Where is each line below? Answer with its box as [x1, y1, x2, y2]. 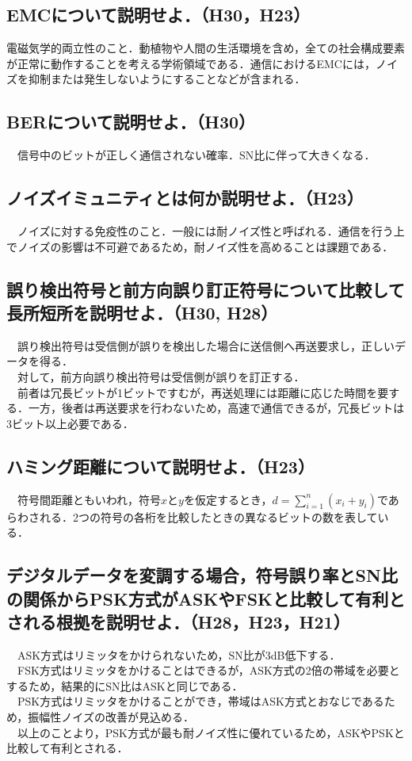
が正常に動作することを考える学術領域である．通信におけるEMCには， [6, 55, 376, 71]
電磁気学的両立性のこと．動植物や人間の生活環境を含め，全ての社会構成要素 [6, 40, 405, 56]
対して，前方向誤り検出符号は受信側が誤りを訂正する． [17, 368, 305, 384]
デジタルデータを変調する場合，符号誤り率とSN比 [6, 563, 398, 587]
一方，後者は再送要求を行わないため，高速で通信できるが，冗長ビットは [28, 400, 405, 416]
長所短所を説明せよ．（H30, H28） [6, 300, 278, 324]
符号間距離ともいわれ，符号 [17, 491, 162, 507]
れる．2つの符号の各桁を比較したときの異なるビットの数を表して [39, 508, 378, 525]
